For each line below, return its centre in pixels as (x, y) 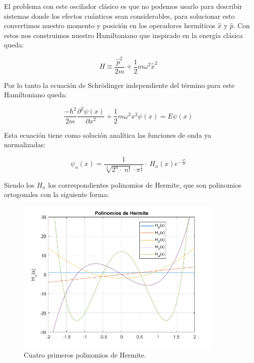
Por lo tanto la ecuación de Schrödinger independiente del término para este (119, 85)
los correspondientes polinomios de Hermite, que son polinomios (145, 184)
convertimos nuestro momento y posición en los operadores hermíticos (110, 25)
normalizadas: (25, 144)
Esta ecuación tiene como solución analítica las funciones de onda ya (108, 135)
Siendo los (19, 184)
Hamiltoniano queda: (36, 95)
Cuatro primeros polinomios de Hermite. (85, 354)
